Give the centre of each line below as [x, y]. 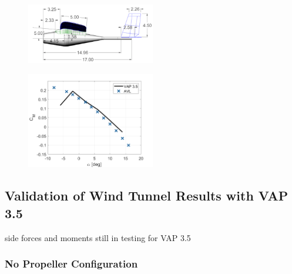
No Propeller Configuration [71, 264]
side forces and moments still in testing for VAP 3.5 [98, 237]
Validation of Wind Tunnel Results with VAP [147, 196]
